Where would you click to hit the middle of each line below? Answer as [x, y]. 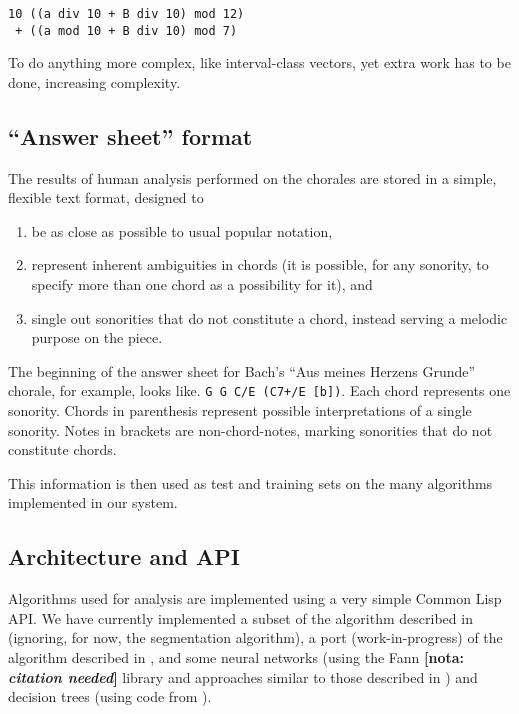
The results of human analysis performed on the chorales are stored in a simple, [252, 177]
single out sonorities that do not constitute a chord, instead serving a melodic [269, 317]
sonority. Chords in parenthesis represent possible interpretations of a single [240, 410]
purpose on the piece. [97, 337]
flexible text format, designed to [106, 197]
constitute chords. [62, 449]
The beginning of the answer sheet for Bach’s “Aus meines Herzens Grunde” [242, 370]
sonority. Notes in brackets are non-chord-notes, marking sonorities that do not [250, 429]
